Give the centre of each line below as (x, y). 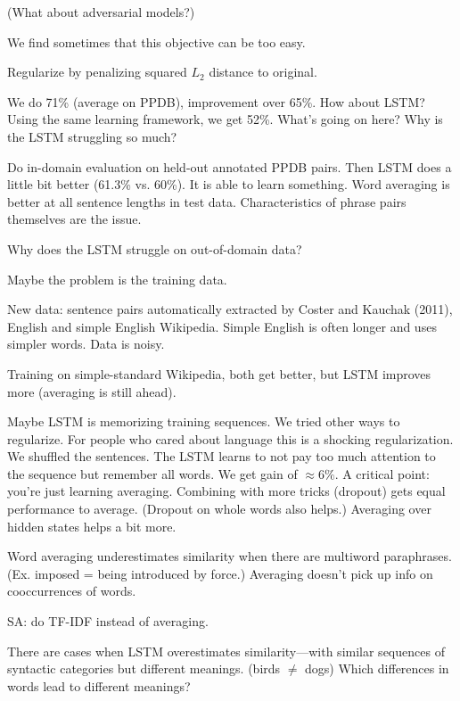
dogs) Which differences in (377, 668)
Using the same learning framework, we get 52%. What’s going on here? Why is (225, 119)
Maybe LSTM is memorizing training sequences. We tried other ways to (204, 421)
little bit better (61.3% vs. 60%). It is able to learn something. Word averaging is (229, 184)
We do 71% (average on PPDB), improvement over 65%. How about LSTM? (216, 101)
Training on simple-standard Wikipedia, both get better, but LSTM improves (219, 373)
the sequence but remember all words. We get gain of (152, 473)
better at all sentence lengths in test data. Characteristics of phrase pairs (207, 201)
